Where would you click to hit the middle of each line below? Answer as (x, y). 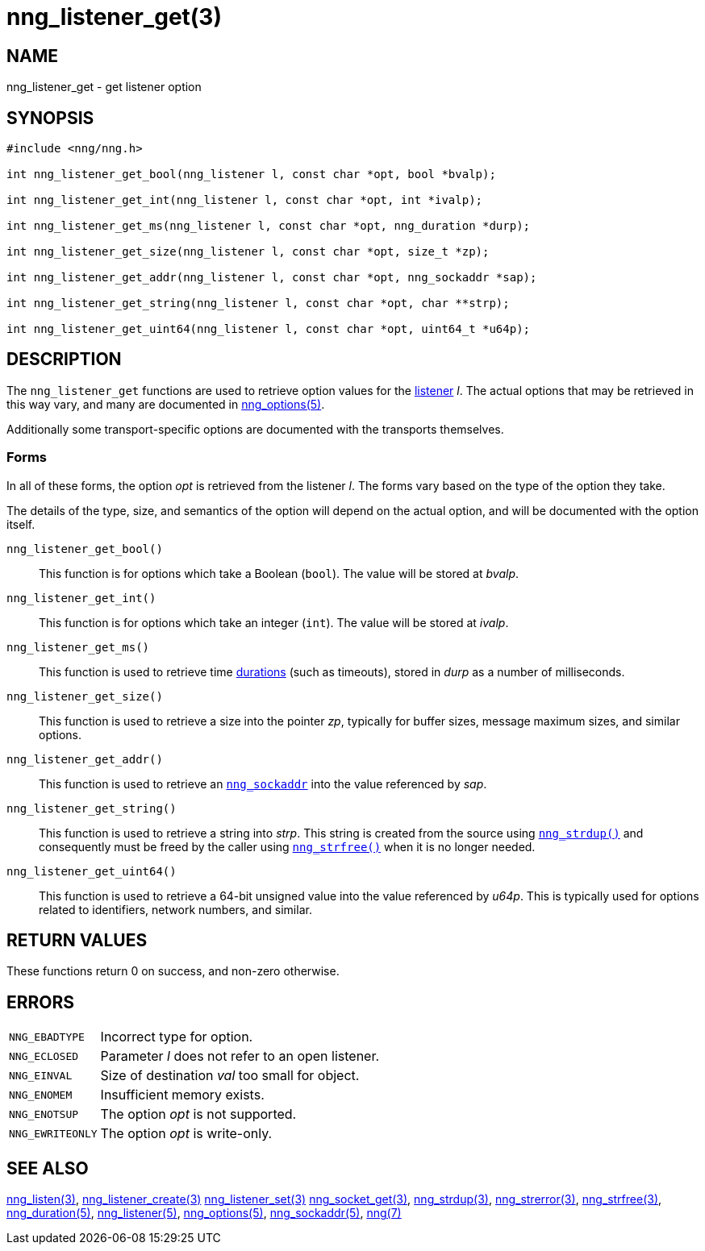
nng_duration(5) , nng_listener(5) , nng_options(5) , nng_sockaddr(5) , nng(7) (204, 1213)
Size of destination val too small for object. (230, 1076)
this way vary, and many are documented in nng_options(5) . (166, 404)
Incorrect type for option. (177, 1037)
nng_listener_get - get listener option (104, 87)
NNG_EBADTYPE (47, 1037)
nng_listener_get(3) (114, 17)
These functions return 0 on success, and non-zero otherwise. (173, 971)
